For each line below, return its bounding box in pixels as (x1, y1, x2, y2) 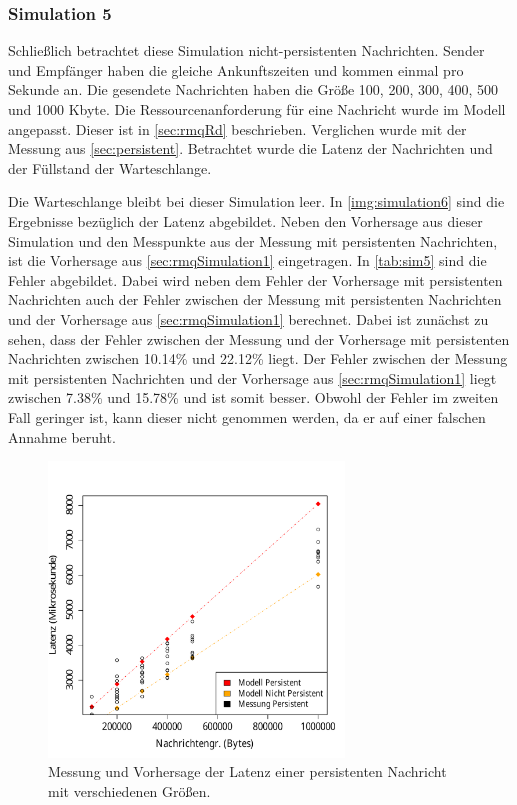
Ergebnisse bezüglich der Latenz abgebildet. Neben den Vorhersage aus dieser (8, 210, 483, 231)
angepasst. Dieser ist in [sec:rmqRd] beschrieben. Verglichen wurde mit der (8, 118, 467, 139)
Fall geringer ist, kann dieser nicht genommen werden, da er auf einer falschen (8, 406, 486, 427)
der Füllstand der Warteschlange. (8, 157, 212, 178)
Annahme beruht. (8, 426, 116, 447)
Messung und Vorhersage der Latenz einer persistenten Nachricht (48, 761, 447, 782)
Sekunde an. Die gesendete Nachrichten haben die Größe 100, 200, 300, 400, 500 (8, 79, 499, 100)
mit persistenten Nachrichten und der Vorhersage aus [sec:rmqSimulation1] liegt (8, 367, 497, 388)
